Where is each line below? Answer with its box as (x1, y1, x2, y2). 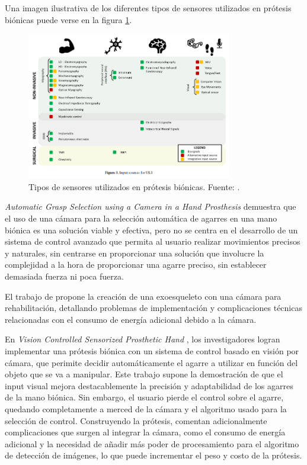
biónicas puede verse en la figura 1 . (5, 13, 132, 25)
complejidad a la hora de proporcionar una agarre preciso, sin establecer (5, 258, 267, 271)
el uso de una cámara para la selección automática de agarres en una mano (5, 212, 277, 225)
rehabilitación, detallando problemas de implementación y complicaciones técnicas (5, 302, 302, 314)
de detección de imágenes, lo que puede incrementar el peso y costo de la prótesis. (5, 449, 302, 461)
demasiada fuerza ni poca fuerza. (5, 270, 124, 283)
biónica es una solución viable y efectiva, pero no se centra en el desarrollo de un (5, 223, 298, 236)
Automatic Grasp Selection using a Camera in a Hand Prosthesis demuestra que (5, 200, 296, 213)
